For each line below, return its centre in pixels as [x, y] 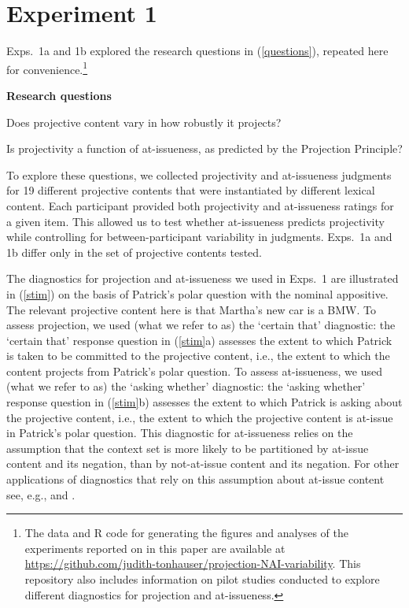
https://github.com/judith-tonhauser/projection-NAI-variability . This [193, 564]
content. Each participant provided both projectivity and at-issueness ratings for [200, 205]
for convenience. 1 [47, 68]
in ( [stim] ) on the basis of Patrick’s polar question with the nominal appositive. [197, 293]
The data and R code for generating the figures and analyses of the [187, 533]
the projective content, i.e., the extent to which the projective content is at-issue [200, 417]
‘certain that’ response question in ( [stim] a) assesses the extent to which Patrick [199, 340]
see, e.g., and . [41, 494]
